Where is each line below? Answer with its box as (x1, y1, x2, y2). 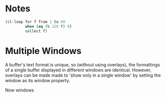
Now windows (5, 87, 34, 93)
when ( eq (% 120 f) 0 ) (25, 24, 72, 29)
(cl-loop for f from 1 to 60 (5, 19, 65, 24)
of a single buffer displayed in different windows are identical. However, (5, 67, 152, 73)
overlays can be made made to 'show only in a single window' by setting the (5, 72, 161, 78)
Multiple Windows (5, 45, 82, 56)
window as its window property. (5, 77, 70, 83)
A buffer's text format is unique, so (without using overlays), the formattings (5, 61, 160, 67)
